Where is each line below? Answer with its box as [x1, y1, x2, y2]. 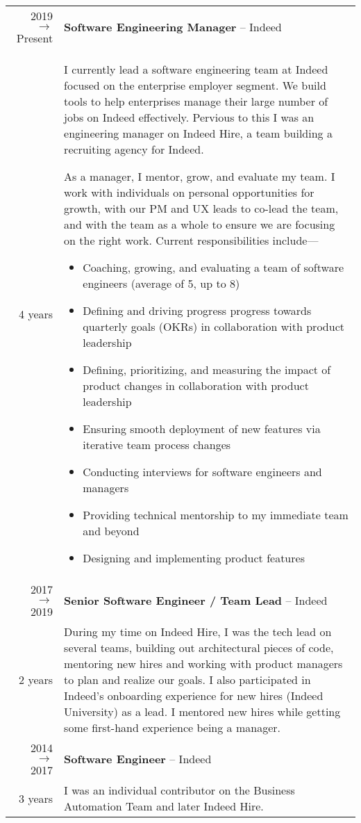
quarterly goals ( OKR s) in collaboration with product [83, 318, 344, 334]
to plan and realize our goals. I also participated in [64, 671, 311, 687]
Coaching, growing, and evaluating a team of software [83, 259, 344, 275]
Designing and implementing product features [83, 550, 305, 566]
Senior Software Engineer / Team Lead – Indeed [64, 592, 328, 608]
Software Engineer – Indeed [64, 751, 212, 767]
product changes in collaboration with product [83, 377, 309, 393]
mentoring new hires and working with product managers [64, 655, 343, 671]
